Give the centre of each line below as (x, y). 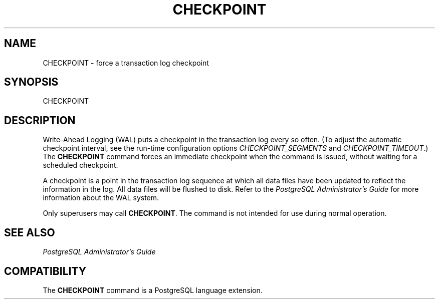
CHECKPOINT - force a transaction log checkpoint (126, 63)
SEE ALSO (30, 232)
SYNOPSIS (31, 82)
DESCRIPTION (40, 120)
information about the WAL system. (101, 198)
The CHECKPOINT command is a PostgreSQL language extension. (153, 290)
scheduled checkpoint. (80, 165)
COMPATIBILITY (45, 271)
